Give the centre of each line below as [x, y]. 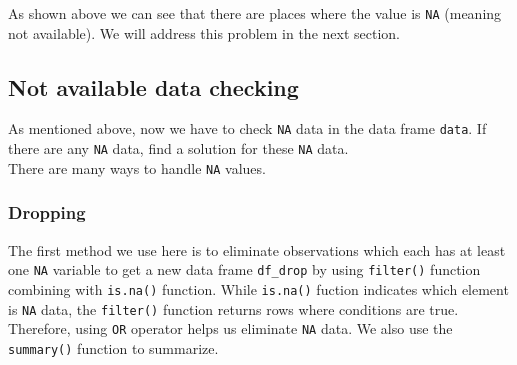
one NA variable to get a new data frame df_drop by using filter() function [244, 269]
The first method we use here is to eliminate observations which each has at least [257, 249]
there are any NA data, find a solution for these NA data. [178, 148]
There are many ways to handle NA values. [137, 167]
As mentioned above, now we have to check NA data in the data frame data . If [247, 128]
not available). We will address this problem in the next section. [204, 32]
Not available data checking [153, 86]
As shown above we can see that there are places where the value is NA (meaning [255, 13]
